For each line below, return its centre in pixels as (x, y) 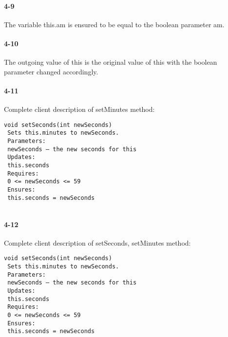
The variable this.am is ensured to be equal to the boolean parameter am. (114, 24)
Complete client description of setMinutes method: (79, 109)
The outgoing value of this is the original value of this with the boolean (111, 62)
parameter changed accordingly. (51, 71)
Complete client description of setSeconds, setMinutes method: (97, 242)
